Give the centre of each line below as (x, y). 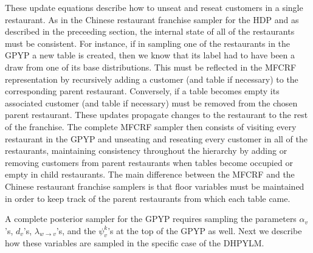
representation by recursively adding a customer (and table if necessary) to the (152, 79)
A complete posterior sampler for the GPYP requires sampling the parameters (151, 219)
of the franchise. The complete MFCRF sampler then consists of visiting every (151, 126)
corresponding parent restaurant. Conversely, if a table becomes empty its (142, 91)
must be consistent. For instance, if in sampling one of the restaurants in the (148, 43)
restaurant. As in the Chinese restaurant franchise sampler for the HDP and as (152, 19)
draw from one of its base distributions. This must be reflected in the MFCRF (151, 67)
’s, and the (76, 230)
